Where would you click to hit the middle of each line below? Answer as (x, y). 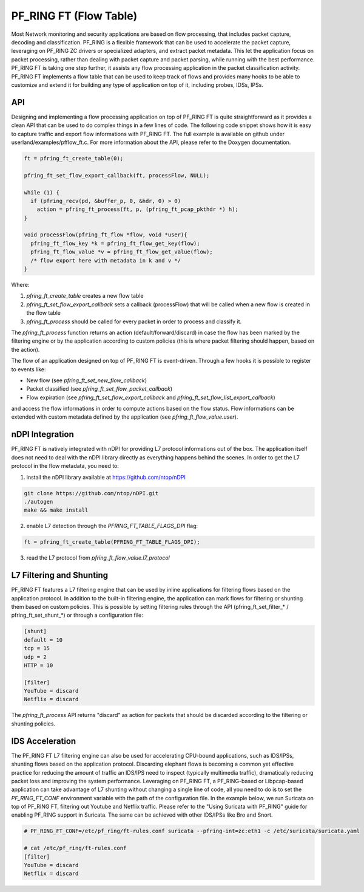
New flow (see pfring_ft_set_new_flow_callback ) (87, 380)
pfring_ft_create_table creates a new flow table (85, 296)
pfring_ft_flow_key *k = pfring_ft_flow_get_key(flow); (115, 243)
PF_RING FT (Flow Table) (74, 16)
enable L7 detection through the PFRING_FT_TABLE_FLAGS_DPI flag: (112, 526)
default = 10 (43, 640)
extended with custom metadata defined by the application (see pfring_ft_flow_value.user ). (125, 417)
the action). (25, 349)
